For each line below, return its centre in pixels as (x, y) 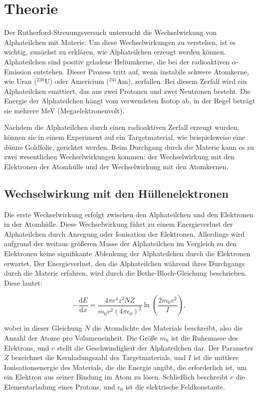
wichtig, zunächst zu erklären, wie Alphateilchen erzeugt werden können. (115, 52)
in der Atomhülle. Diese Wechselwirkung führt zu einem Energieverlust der (119, 224)
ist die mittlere (216, 357)
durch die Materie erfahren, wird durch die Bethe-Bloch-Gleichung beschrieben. (126, 273)
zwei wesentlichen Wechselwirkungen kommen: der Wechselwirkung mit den (120, 157)
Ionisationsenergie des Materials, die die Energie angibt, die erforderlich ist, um (126, 367)
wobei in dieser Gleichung (43, 328)
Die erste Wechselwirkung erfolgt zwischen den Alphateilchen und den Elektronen (129, 214)
